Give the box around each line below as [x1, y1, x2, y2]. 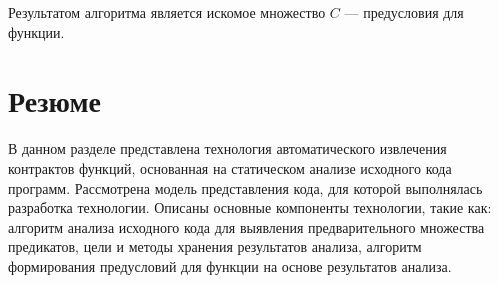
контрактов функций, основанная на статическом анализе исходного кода [8, 157, 452, 178]
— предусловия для [344, 2, 464, 22]
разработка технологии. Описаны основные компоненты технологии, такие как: [8, 197, 492, 218]
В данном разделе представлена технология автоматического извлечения [8, 138, 447, 159]
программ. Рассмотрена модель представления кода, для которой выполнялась [8, 177, 483, 198]
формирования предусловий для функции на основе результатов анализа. [8, 255, 452, 276]
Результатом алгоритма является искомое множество [8, 2, 326, 22]
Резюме [8, 80, 101, 121]
